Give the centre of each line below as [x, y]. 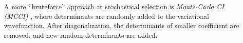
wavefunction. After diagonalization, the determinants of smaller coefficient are [121, 25]
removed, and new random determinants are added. [81, 35]
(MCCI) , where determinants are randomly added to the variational [107, 16]
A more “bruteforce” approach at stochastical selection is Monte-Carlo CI [114, 6]
